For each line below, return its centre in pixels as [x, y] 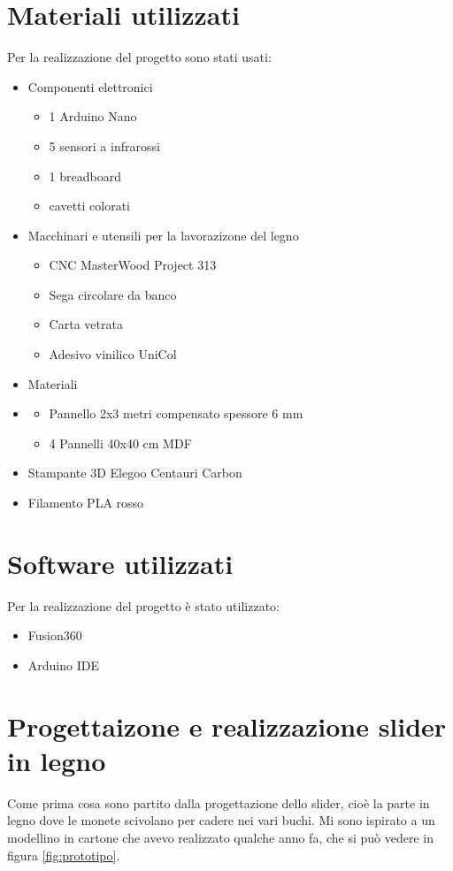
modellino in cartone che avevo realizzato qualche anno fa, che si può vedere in [220, 838]
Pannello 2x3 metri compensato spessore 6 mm [176, 413]
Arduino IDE [63, 665]
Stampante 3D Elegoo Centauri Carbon [135, 473]
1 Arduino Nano [93, 116]
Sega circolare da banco [113, 294]
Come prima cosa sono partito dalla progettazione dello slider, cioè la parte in [219, 802]
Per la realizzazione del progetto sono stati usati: [139, 57]
